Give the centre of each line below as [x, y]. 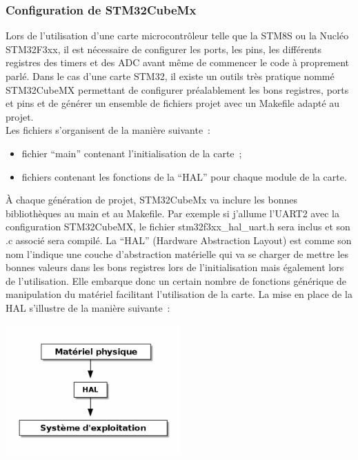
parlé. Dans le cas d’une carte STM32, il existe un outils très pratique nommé [170, 76]
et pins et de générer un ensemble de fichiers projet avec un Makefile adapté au [173, 103]
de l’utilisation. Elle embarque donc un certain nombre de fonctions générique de [176, 280]
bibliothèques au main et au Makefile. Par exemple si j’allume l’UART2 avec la [172, 213]
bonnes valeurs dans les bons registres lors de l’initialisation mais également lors [175, 267]
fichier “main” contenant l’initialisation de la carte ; [132, 153]
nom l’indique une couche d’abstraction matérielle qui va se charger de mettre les [177, 253]
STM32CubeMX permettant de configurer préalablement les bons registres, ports [177, 89]
